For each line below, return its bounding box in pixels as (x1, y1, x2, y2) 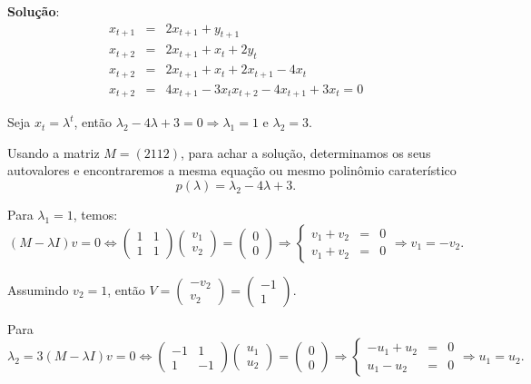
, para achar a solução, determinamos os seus (181, 143, 431, 162)
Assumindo (7, 280, 69, 299)
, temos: (73, 205, 118, 223)
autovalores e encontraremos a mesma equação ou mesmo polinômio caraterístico (7, 161, 457, 180)
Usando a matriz (7, 143, 100, 162)
